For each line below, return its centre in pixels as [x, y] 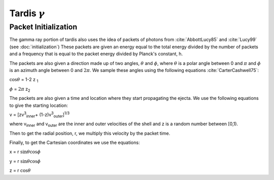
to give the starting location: [39, 105]
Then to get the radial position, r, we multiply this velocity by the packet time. [90, 133]
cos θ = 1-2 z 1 [24, 80]
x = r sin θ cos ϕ [25, 152]
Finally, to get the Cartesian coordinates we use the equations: [75, 142]
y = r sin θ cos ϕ [25, 161]
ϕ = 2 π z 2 [20, 89]
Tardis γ [27, 13]
